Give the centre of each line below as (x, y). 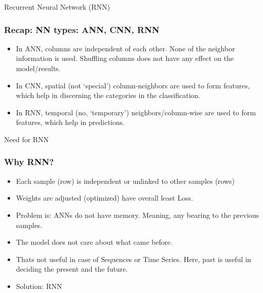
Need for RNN (27, 139)
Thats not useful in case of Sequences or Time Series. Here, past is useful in (134, 259)
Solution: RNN (39, 286)
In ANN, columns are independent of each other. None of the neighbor (125, 48)
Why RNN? (29, 162)
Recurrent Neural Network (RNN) (57, 7)
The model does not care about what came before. (94, 242)
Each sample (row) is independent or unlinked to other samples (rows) (125, 181)
